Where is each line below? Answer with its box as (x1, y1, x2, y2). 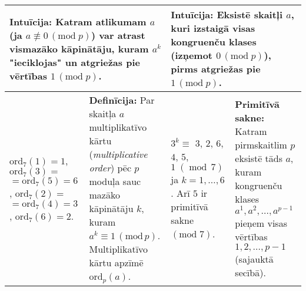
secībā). (235, 265, 266, 279)
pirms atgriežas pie (171, 62, 261, 75)
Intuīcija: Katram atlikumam (9, 14, 147, 28)
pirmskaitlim (235, 138, 287, 152)
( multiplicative (89, 147, 148, 161)
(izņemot (171, 48, 213, 62)
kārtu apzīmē (89, 256, 144, 269)
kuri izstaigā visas (171, 21, 255, 35)
